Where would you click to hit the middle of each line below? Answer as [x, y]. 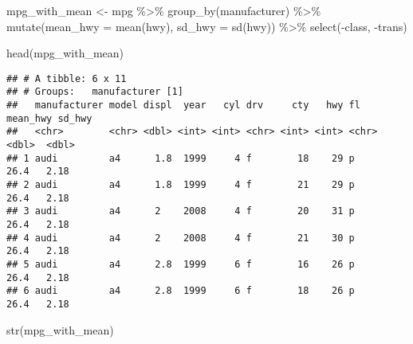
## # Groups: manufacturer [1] [95, 92]
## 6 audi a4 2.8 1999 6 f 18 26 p [181, 291]
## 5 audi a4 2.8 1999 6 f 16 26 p [181, 264]
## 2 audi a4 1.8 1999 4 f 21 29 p [181, 185]
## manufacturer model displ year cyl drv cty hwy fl [183, 106]
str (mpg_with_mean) [60, 329]
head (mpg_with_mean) [65, 53]
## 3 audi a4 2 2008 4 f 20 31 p [181, 211]
